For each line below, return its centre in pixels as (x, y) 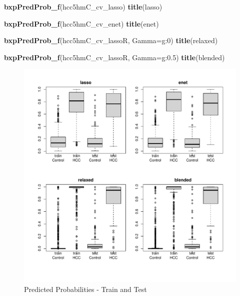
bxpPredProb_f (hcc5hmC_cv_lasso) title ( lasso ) (83, 7)
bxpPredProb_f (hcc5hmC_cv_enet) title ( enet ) (81, 23)
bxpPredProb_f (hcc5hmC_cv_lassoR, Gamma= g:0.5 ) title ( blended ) (114, 57)
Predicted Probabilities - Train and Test (85, 289)
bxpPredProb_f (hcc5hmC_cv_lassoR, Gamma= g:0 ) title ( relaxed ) (111, 40)
